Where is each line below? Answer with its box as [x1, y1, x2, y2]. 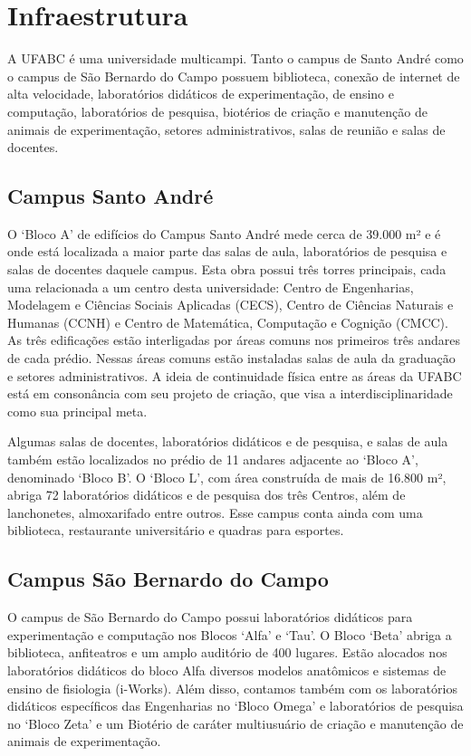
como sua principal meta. [7, 401, 148, 420]
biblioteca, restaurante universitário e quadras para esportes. [7, 521, 344, 540]
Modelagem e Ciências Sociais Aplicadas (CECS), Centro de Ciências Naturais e [7, 295, 454, 314]
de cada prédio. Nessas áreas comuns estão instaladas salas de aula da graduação [7, 349, 456, 368]
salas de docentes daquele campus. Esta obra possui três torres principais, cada [7, 260, 447, 279]
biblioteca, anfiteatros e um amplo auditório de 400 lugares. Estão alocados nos [7, 643, 447, 662]
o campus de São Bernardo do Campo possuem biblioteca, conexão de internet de [7, 66, 460, 85]
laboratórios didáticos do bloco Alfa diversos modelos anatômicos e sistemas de [7, 660, 447, 679]
